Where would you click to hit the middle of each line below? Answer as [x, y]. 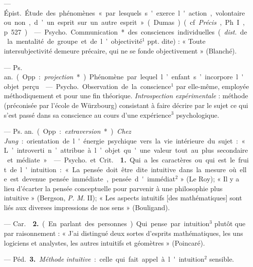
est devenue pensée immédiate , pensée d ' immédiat [93, 179]
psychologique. [198, 115]
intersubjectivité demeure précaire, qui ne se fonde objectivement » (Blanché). [120, 50]
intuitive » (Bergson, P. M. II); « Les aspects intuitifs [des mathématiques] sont [123, 198]
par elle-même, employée [212, 86]
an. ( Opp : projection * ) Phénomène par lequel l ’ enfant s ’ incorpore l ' [124, 77]
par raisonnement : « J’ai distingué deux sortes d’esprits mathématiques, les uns [124, 233]
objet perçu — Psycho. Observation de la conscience [88, 86]
